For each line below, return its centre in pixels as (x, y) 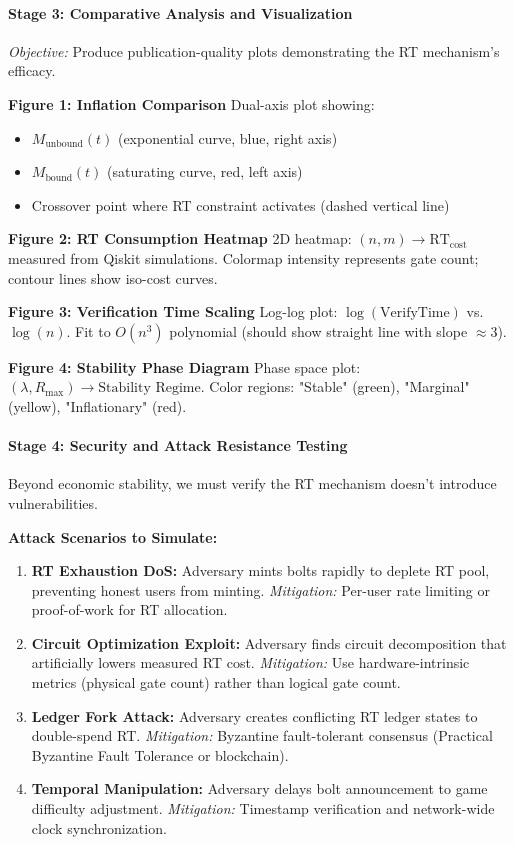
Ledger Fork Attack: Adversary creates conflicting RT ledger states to (254, 715)
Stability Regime (149, 388)
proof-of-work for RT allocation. (129, 609)
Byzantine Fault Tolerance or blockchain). (160, 754)
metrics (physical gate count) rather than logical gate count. (216, 682)
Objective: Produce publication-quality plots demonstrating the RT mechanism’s (254, 50)
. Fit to (88, 330)
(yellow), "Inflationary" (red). (97, 405)
